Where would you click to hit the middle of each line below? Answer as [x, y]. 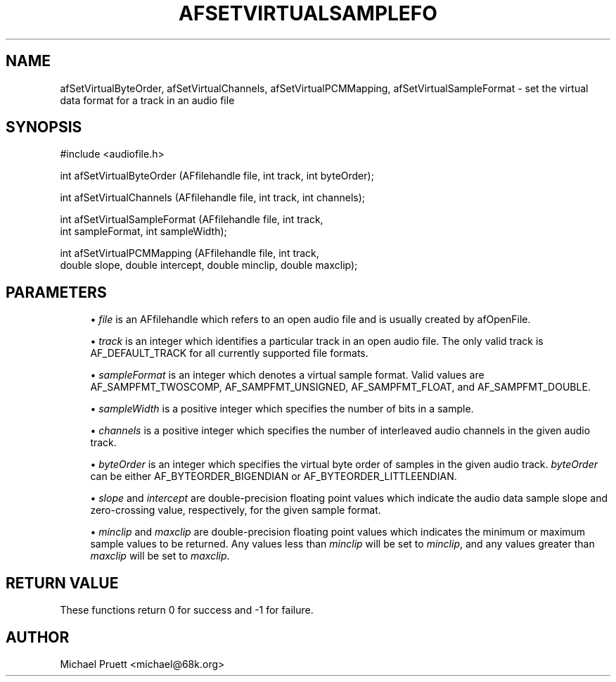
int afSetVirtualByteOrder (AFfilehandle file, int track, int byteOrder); [217, 176]
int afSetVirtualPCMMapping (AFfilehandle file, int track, [190, 253]
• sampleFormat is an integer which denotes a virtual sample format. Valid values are [287, 375]
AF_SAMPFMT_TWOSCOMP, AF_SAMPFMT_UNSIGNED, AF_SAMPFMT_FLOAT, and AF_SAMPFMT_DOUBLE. [340, 387]
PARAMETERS [56, 292]
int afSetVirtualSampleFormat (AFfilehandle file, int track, [192, 220]
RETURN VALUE [62, 583]
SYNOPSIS [44, 127]
